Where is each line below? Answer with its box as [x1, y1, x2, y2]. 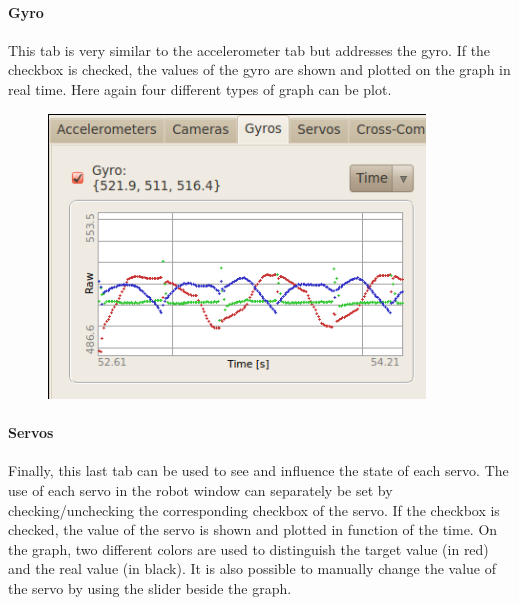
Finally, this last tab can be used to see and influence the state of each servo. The [8, 460, 509, 481]
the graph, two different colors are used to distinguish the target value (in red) [8, 538, 489, 559]
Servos [8, 422, 54, 443]
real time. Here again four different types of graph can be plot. [8, 78, 392, 99]
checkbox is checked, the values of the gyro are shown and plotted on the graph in [8, 59, 511, 80]
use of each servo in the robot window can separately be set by [8, 479, 393, 500]
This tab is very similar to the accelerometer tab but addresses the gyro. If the [8, 39, 491, 60]
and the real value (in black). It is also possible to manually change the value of [8, 558, 496, 579]
